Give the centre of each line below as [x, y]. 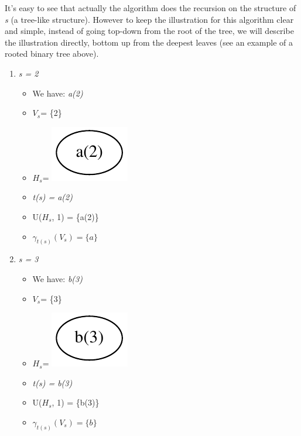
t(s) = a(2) [52, 197]
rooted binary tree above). [52, 54]
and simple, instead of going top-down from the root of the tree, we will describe [149, 31]
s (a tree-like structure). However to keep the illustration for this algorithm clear [149, 19]
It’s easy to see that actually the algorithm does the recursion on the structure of [150, 8]
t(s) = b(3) [52, 382]
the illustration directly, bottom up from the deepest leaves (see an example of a [149, 42]
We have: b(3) [57, 278]
